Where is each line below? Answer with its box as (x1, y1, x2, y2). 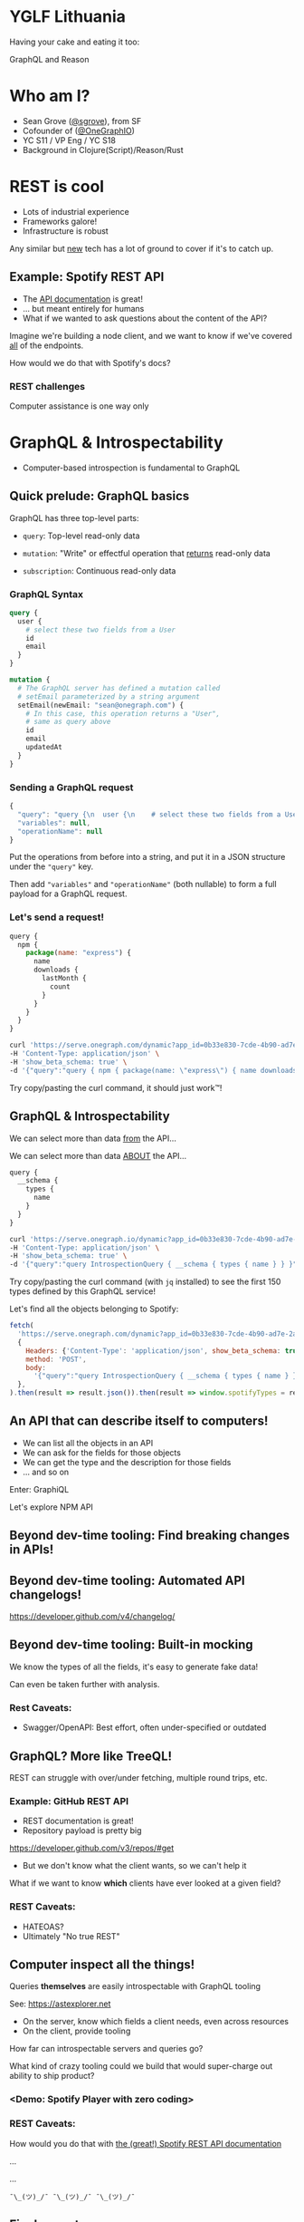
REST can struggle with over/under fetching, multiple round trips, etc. (9, 1772, 269, 1782)
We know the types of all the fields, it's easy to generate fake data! (9, 1661, 259, 1672)
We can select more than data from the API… (9, 1133, 176, 1144)
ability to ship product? (9, 2071, 95, 2082)
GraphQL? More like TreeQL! (9, 1748, 173, 1763)
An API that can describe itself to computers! (9, 1414, 269, 1429)
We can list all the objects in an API (22, 1437, 154, 1448)
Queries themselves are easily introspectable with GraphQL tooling (9, 1981, 261, 1992)
